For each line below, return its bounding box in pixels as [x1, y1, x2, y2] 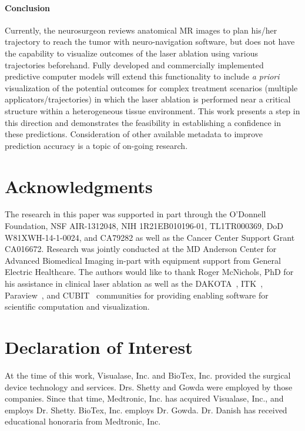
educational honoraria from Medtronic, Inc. [5, 415, 161, 427]
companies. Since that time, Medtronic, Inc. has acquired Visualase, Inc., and [5, 392, 284, 405]
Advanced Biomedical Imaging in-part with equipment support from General [5, 254, 281, 266]
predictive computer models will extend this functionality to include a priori [5, 70, 280, 82]
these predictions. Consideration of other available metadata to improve [5, 128, 263, 140]
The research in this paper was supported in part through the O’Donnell [5, 208, 266, 220]
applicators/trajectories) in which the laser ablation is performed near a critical [5, 93, 291, 105]
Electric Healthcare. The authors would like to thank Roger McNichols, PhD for [5, 266, 294, 278]
